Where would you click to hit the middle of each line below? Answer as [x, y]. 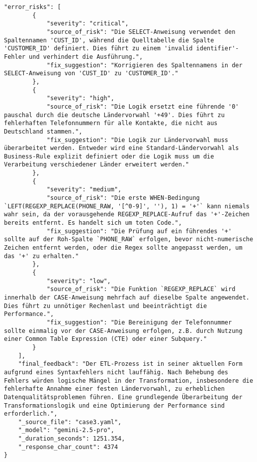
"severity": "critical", [87, 24]
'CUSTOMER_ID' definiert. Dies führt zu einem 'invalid [98, 49]
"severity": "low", [79, 281]
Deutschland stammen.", [43, 131]
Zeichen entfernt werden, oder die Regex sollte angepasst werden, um [123, 248]
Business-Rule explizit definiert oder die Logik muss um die [109, 156]
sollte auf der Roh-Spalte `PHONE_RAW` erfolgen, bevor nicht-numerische [129, 239]
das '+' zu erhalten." [42, 256]
